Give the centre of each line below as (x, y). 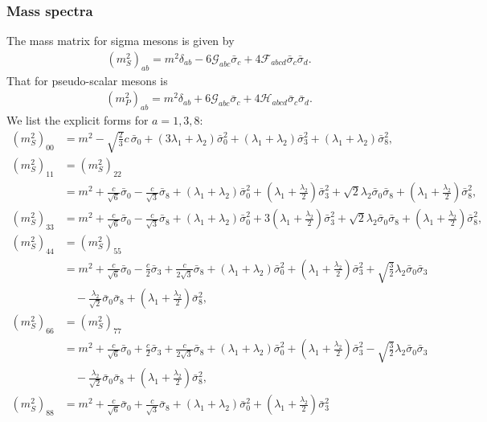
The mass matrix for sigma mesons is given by (121, 41)
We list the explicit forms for (78, 120)
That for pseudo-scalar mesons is (87, 80)
